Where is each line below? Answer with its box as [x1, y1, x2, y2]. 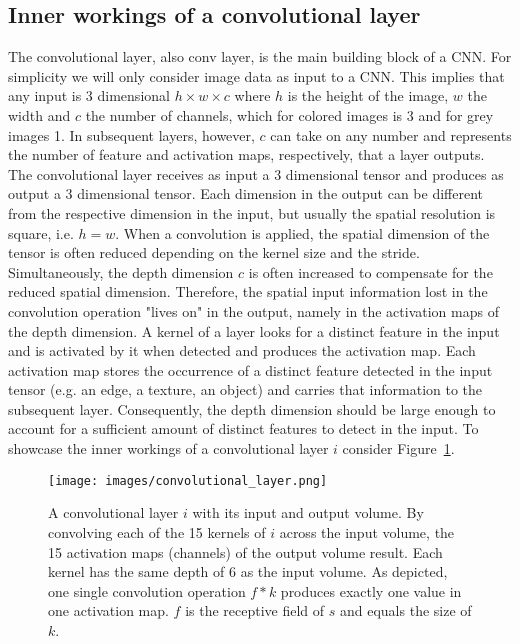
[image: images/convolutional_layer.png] [48, 473, 328, 488]
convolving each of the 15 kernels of [48, 521, 266, 542]
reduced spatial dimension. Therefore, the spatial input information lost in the [8, 281, 488, 302]
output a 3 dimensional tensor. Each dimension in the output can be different [8, 183, 483, 204]
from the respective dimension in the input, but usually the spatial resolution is [8, 202, 496, 223]
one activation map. [48, 600, 169, 621]
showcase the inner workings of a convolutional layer [8, 438, 329, 459]
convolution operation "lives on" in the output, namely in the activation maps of [8, 300, 499, 321]
